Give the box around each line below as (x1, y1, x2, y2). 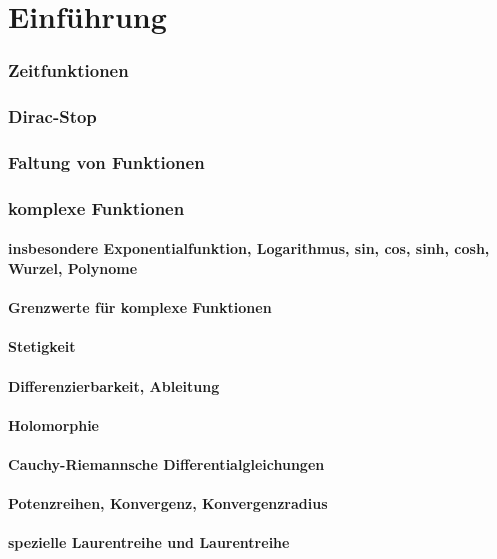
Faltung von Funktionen (8, 149, 205, 174)
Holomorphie (8, 414, 99, 435)
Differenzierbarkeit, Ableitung (8, 375, 220, 396)
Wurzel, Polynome (8, 257, 138, 278)
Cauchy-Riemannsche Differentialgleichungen (8, 453, 325, 474)
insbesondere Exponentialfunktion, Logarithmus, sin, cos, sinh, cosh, (8, 238, 490, 259)
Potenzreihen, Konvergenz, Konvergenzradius (8, 493, 328, 514)
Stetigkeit (8, 336, 76, 357)
